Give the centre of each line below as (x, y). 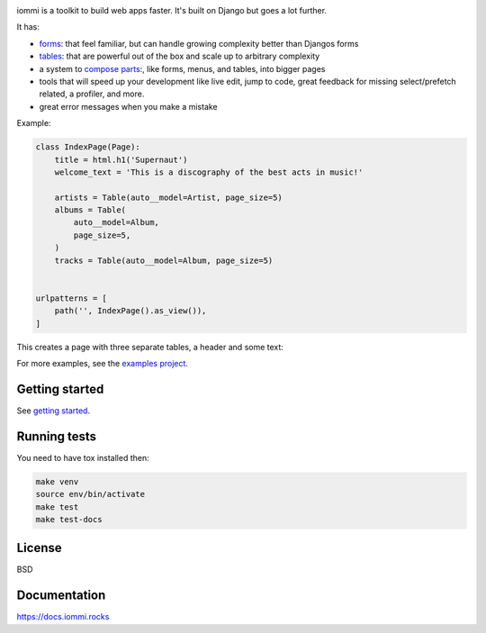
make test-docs (69, 519)
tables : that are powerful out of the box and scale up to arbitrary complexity (180, 56)
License (39, 548)
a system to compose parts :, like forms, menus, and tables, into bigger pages (182, 68)
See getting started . (53, 411)
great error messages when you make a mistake (128, 106)
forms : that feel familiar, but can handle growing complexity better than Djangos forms (199, 43)
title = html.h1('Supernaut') (121, 159)
